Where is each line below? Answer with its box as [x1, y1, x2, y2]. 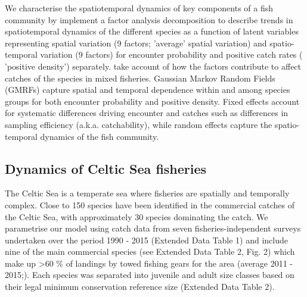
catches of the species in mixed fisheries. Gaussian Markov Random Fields [5, 71, 275, 84]
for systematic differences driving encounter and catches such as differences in [5, 107, 289, 119]
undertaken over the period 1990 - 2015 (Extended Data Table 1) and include [5, 233, 288, 246]
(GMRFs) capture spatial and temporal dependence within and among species [5, 83, 290, 96]
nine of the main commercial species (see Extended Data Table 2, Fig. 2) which [5, 245, 295, 258]
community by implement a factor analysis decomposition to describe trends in [5, 13, 293, 26]
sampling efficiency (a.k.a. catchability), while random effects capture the [5, 118, 272, 130]
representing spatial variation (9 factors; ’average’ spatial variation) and [5, 36, 267, 49]
